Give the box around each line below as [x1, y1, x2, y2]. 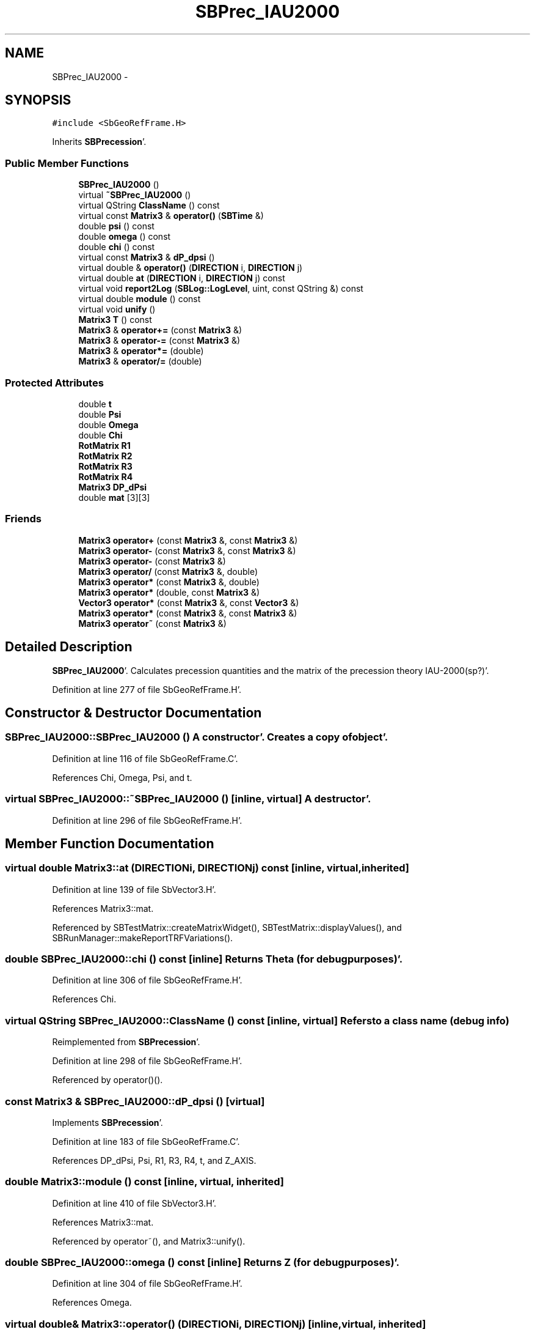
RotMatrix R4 [78, 471, 133, 482]
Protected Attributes [5, 376, 104, 389]
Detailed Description [5, 639, 133, 655]
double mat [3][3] [78, 492, 150, 503]
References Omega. [52, 1297, 132, 1308]
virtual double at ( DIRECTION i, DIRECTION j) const [78, 273, 285, 284]
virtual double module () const [78, 294, 201, 305]
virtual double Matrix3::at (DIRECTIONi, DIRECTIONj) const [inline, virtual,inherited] [5, 862, 409, 875]
